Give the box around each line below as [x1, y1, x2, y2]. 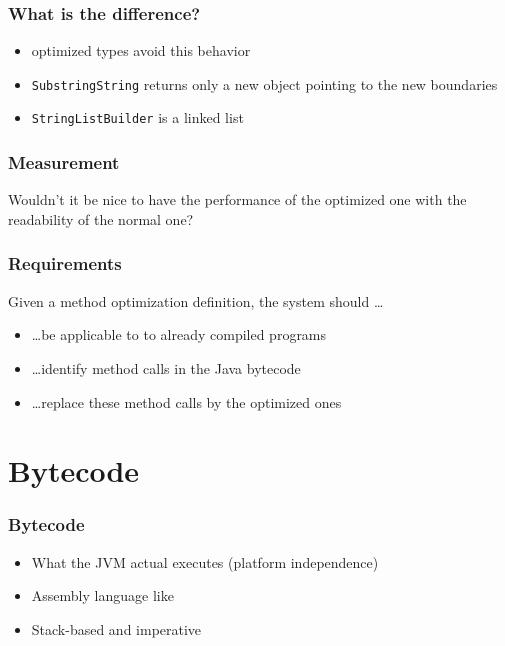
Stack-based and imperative [31, 618, 202, 639]
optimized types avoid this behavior [31, 40, 251, 61]
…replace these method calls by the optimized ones [31, 391, 342, 412]
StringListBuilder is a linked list [31, 107, 244, 128]
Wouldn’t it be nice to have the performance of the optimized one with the [8, 189, 467, 210]
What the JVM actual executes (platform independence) [31, 551, 379, 572]
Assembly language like [31, 585, 174, 606]
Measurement [8, 150, 120, 175]
